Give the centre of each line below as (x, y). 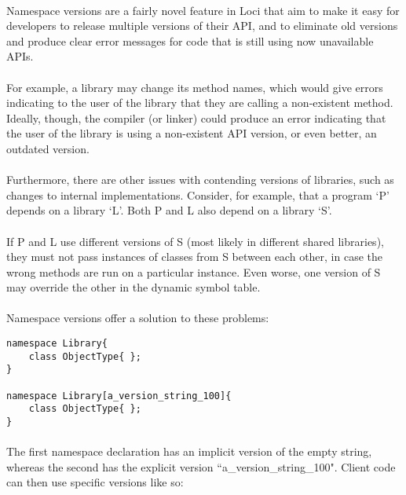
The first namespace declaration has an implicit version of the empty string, (189, 451)
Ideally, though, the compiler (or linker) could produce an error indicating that (196, 117)
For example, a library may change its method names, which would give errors (195, 87)
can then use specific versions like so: (95, 482)
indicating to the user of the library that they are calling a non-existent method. (200, 103)
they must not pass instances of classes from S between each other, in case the (195, 257)
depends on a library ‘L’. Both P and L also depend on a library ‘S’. (169, 210)
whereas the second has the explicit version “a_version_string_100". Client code (201, 466)
